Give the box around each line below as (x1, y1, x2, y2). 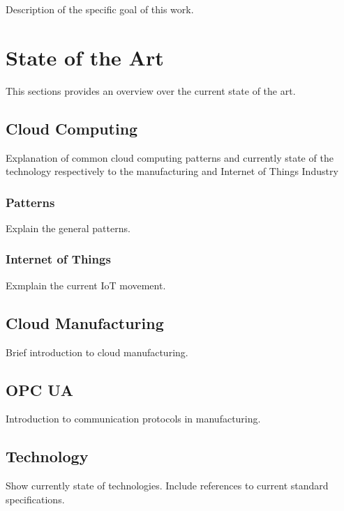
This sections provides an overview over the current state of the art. (6, 83, 296, 98)
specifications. (6, 491, 65, 506)
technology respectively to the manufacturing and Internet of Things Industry (6, 164, 338, 178)
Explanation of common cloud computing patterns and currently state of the (6, 150, 334, 165)
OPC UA (6, 379, 73, 400)
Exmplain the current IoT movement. (6, 277, 166, 292)
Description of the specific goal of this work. (6, 2, 194, 16)
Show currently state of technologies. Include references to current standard (6, 478, 329, 493)
